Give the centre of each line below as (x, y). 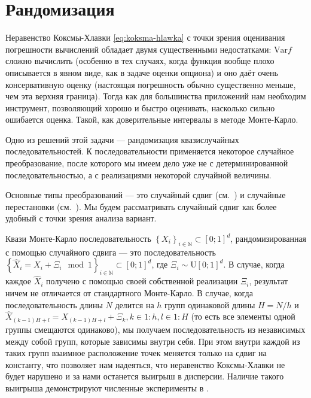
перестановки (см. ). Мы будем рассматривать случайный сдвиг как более (141, 206)
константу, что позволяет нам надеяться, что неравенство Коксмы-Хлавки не (145, 364)
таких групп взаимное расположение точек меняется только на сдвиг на (136, 353)
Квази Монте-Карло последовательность (78, 239)
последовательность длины (54, 304)
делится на (135, 304)
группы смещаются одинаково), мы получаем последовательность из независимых (155, 329)
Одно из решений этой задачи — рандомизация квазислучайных (122, 139)
